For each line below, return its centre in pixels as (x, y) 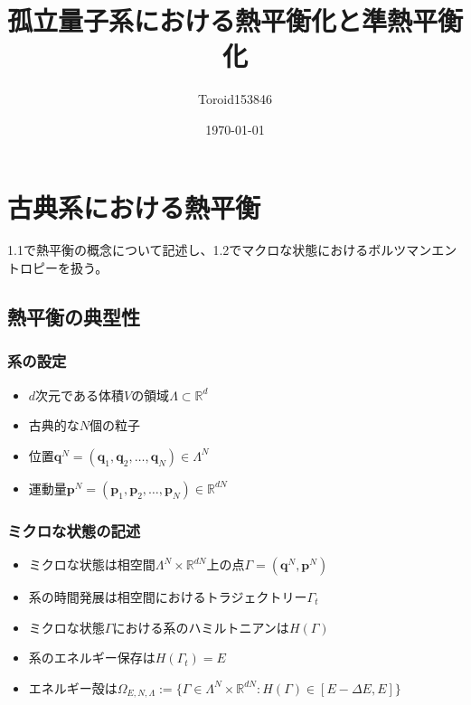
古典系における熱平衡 (134, 207)
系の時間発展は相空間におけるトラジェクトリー (168, 597)
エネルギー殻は (73, 687)
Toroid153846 (235, 99)
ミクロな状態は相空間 (92, 564)
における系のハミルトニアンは (201, 627)
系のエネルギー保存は (92, 658)
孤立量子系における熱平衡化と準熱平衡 (235, 20)
